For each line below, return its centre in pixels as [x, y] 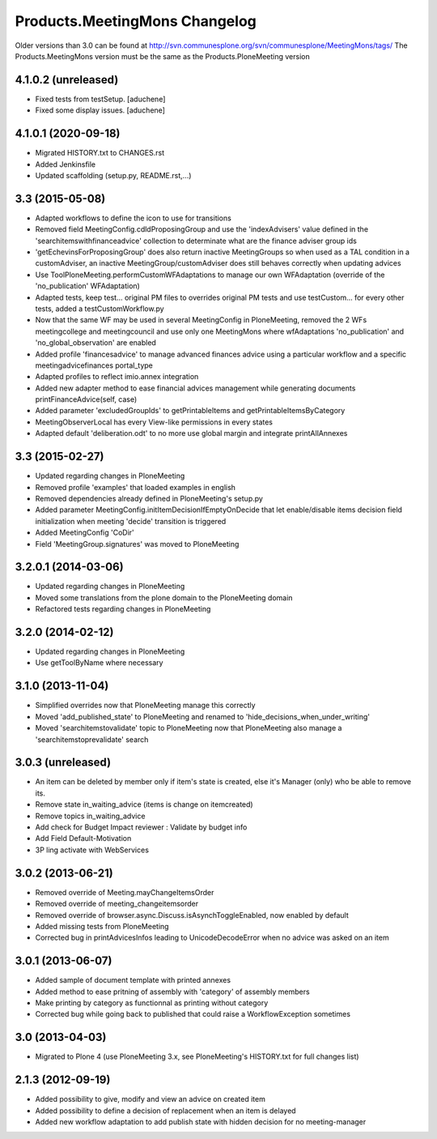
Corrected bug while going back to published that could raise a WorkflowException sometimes [193, 1014]
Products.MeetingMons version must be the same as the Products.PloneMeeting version [163, 56]
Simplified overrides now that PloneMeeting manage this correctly [145, 706]
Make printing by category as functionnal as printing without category [152, 1002]
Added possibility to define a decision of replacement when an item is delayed [165, 1111]
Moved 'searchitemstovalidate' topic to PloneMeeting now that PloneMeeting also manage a [189, 728]
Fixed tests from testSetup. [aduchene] [100, 99]
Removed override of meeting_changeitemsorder [117, 904]
